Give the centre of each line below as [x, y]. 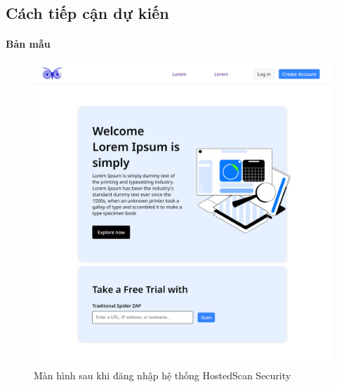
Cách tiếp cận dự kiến [87, 13]
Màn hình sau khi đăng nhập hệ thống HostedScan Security [163, 375]
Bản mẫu [28, 44]
